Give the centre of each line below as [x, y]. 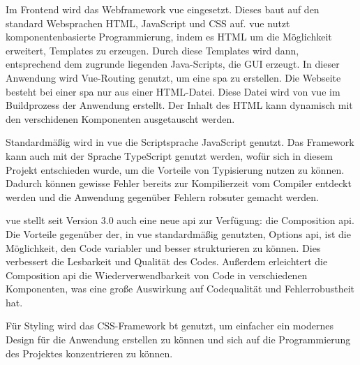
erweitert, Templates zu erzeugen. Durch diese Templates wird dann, [152, 50]
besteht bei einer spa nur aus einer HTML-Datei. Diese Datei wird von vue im [173, 91]
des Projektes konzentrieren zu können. [89, 353]
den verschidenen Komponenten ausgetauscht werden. [120, 118]
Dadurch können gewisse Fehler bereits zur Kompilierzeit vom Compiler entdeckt [179, 183]
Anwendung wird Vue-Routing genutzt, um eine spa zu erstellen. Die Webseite [173, 77]
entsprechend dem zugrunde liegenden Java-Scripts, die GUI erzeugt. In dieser [173, 64]
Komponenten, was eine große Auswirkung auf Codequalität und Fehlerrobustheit [180, 289]
